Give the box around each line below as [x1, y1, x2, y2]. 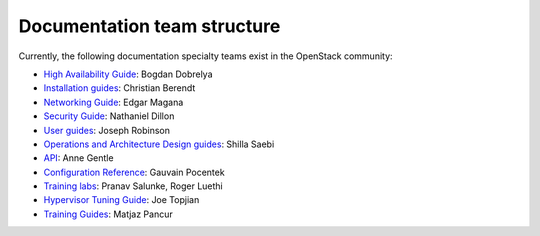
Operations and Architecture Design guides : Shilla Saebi [43, 138, 275, 150]
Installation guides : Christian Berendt [43, 82, 196, 94]
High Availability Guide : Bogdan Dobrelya [43, 68, 214, 80]
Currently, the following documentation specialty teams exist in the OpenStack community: [18, 50, 394, 62]
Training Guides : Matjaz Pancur [43, 208, 174, 220]
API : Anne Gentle [43, 152, 114, 164]
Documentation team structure [18, 15, 281, 37]
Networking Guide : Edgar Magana [43, 96, 184, 108]
